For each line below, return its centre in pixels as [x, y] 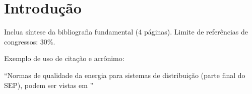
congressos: [21, 41]
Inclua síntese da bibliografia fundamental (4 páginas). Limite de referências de [126, 32]
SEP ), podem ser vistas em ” [49, 85]
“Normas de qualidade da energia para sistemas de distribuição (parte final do [125, 75]
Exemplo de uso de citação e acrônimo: [64, 58]
